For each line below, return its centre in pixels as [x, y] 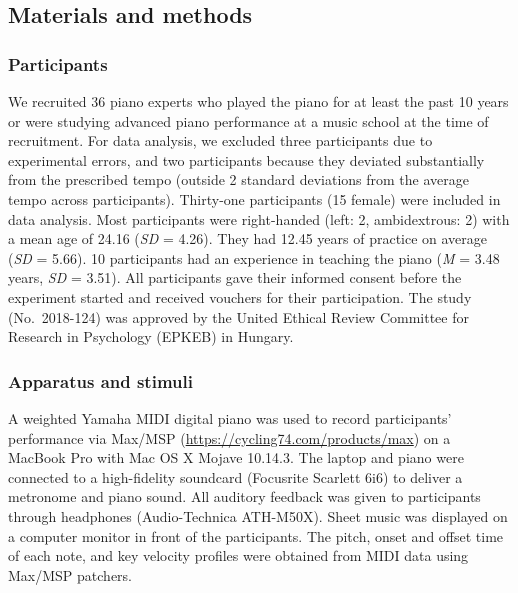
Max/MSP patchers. [70, 574]
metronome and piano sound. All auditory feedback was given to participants [244, 496]
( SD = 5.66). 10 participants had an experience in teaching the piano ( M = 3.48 [254, 257]
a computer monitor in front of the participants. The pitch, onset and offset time [256, 535]
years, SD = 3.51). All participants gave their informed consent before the [235, 277]
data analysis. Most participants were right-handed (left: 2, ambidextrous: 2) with [259, 218]
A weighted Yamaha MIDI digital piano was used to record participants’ [230, 417]
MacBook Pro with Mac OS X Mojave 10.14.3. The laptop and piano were [236, 457]
